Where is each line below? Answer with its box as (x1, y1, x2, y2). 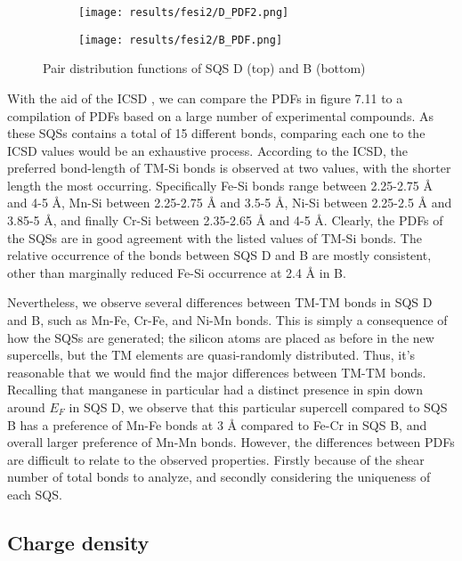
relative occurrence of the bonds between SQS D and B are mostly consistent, (7, 246, 432, 264)
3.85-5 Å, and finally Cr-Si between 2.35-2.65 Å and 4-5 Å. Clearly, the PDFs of (7, 211, 443, 230)
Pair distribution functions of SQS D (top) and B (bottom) (43, 59, 366, 77)
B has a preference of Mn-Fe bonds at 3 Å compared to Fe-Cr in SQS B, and (7, 415, 427, 434)
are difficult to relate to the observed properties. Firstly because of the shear (7, 450, 425, 468)
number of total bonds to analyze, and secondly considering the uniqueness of (7, 467, 431, 486)
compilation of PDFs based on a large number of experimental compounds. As (7, 106, 434, 125)
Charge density (7, 528, 150, 556)
